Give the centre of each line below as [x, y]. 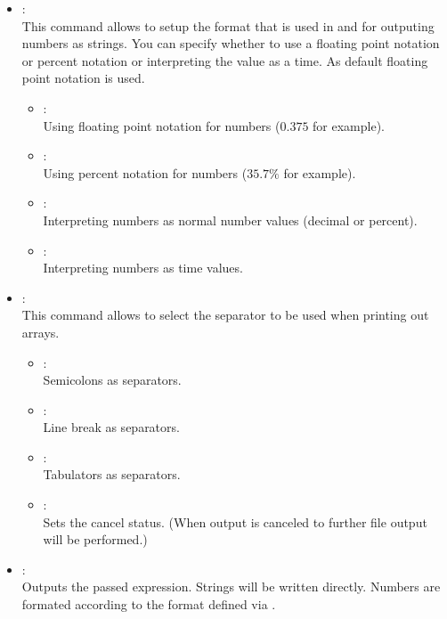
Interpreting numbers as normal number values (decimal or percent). [230, 220]
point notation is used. [83, 78]
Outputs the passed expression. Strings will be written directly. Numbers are [231, 586]
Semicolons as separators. [112, 380]
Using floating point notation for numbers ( [162, 125]
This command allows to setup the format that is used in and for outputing [228, 25]
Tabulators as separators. [112, 474]
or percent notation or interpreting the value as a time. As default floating [225, 60]
